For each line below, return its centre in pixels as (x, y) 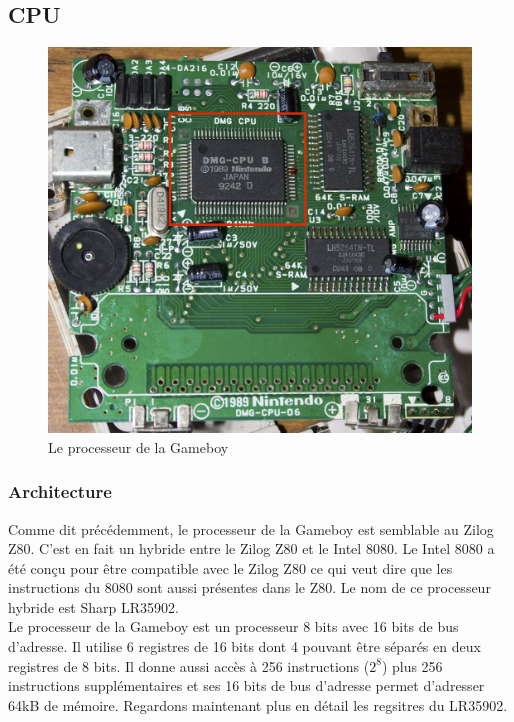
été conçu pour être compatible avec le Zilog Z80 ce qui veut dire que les (230, 567)
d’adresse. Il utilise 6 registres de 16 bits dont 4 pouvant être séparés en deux (244, 646)
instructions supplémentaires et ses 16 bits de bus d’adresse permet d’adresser (246, 685)
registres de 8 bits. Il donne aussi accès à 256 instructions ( (189, 665)
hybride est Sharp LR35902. (93, 606)
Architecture (60, 491)
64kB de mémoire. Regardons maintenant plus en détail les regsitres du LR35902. (258, 704)
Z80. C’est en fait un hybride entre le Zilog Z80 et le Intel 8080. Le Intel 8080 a (251, 548)
